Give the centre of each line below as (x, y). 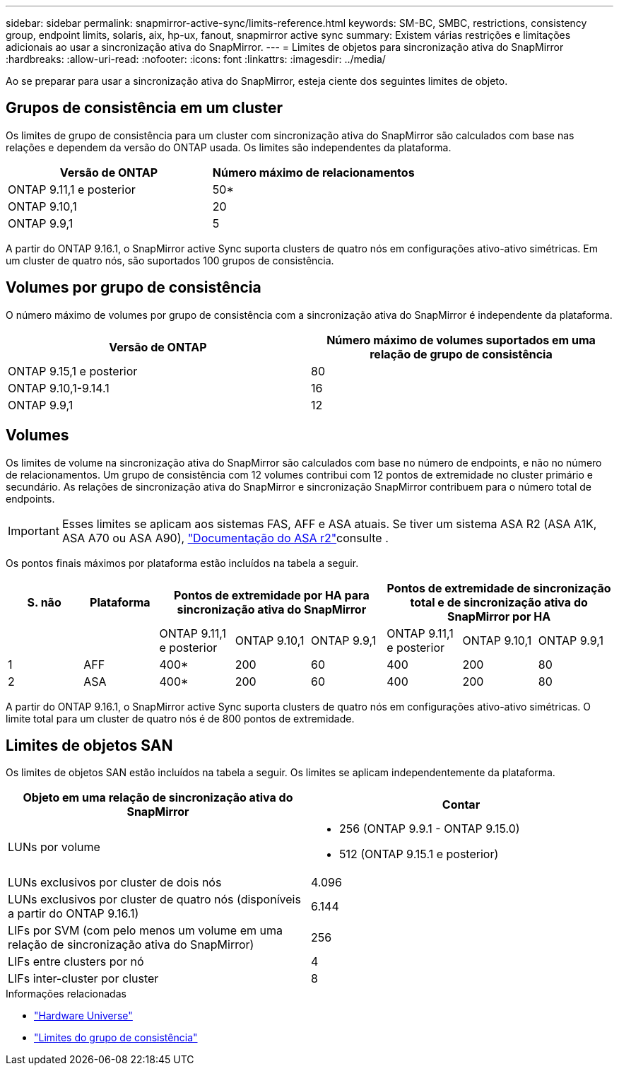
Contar (461, 805)
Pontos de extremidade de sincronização (499, 588)
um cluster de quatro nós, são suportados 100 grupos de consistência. (170, 260)
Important (34, 531)
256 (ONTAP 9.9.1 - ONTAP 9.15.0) (430, 829)
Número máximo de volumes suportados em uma (461, 340)
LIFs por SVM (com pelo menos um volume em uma (145, 931)
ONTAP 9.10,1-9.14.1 (59, 388)
